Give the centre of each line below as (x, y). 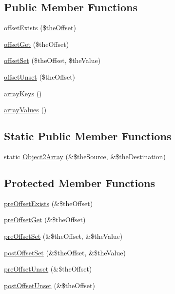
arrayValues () (25, 110)
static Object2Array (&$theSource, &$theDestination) (85, 156)
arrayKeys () (23, 93)
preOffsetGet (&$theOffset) (45, 220)
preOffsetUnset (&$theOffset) (48, 269)
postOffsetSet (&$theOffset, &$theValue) (65, 252)
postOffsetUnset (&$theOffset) (49, 285)
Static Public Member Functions (88, 136)
